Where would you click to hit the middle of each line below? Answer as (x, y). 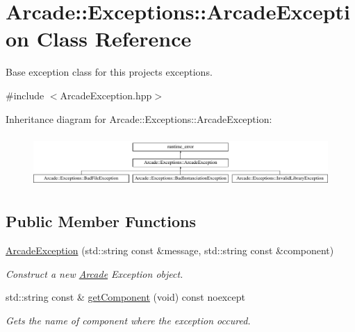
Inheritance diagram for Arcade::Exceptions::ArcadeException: (139, 118)
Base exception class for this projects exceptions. (109, 72)
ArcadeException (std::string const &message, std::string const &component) (170, 250)
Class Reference (114, 39)
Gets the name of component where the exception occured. (128, 320)
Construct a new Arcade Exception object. (94, 273)
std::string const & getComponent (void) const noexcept (125, 297)
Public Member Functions (101, 221)
